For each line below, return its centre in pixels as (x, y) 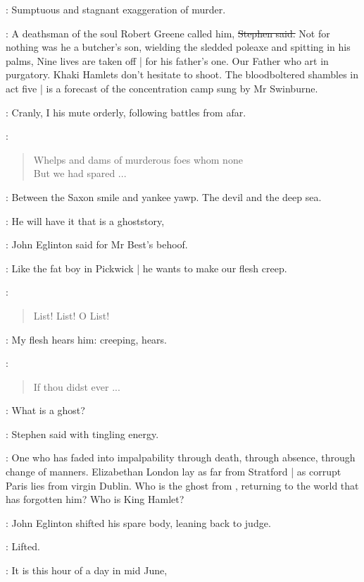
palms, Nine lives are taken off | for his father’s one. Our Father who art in (167, 60)
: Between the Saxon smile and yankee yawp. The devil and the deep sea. (164, 196)
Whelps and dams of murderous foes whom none (138, 159)
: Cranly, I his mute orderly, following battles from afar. (126, 112)
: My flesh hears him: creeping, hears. (87, 339)
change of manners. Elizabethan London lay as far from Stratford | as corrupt (174, 472)
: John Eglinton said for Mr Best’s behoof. (97, 244)
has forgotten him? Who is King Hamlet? (95, 499)
